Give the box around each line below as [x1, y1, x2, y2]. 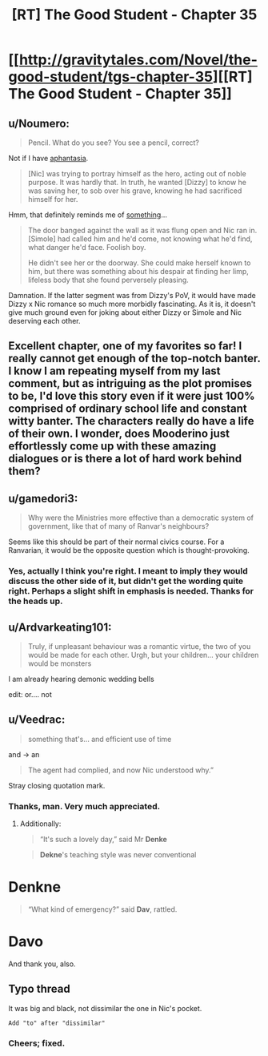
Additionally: [19, 819, 62, 828]
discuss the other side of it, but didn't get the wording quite [8, 575, 244, 586]
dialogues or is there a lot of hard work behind [8, 452, 242, 466]
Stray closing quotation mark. [8, 780, 106, 790]
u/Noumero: [8, 116, 70, 130]
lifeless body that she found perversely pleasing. [27, 275, 190, 284]
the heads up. [8, 595, 63, 607]
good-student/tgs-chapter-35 [8, 68, 214, 86]
